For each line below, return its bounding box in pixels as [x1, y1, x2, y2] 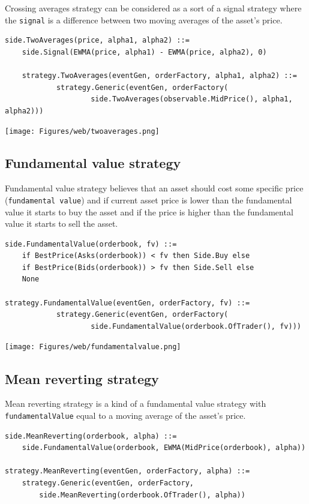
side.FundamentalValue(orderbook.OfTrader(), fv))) [91, 322, 301, 331]
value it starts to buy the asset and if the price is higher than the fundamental [5, 205, 293, 218]
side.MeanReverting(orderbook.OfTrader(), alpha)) [39, 490, 245, 499]
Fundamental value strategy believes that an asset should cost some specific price [5, 182, 304, 194]
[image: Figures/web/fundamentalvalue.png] [5, 343, 181, 352]
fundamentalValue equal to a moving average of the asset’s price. [5, 409, 246, 421]
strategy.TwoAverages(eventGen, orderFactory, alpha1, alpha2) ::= [22, 71, 297, 80]
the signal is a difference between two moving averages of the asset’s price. [5, 13, 283, 26]
